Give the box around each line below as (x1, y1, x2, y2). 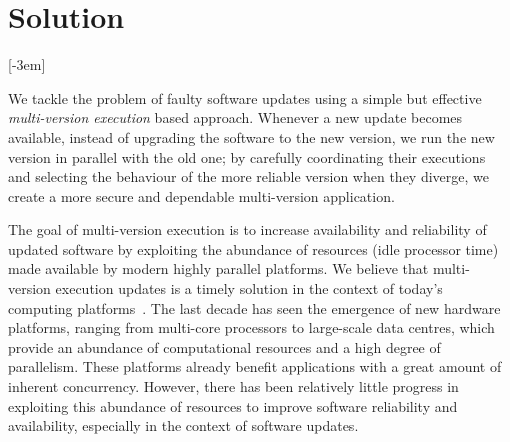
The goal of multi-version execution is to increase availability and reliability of (8, 219, 487, 240)
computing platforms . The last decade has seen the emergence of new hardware (8, 297, 501, 318)
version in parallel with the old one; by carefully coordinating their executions (8, 146, 486, 167)
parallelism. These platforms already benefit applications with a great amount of (8, 356, 502, 377)
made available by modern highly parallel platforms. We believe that (8, 258, 429, 279)
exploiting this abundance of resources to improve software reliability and (8, 395, 458, 416)
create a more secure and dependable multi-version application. (8, 185, 395, 206)
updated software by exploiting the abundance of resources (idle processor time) (8, 238, 499, 259)
